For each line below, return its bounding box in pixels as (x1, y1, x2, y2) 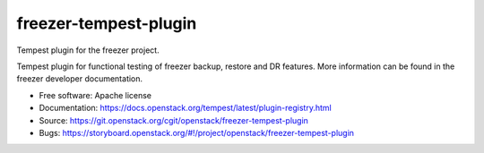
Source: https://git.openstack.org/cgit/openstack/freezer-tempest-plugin (39, 115, 309, 125)
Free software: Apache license (39, 89, 152, 100)
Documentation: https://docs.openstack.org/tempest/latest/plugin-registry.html (39, 103, 332, 114)
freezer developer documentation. (16, 73, 143, 84)
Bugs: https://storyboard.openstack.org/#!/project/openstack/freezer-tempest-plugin (39, 127, 354, 138)
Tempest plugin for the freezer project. (16, 45, 160, 55)
